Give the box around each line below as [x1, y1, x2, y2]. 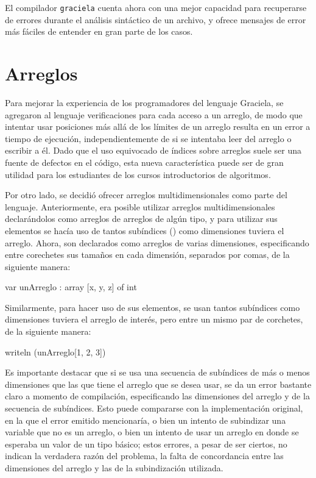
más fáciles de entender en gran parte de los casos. [5, 25, 193, 38]
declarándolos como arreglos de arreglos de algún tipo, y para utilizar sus [5, 212, 278, 225]
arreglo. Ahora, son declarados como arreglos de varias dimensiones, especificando [5, 236, 309, 249]
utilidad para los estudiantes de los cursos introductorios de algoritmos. [5, 168, 271, 180]
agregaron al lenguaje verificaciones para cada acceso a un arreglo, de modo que [5, 108, 303, 121]
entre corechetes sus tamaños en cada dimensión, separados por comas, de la [5, 248, 290, 261]
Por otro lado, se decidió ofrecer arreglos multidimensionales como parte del [5, 188, 287, 201]
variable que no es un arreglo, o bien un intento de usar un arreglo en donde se [5, 426, 299, 438]
